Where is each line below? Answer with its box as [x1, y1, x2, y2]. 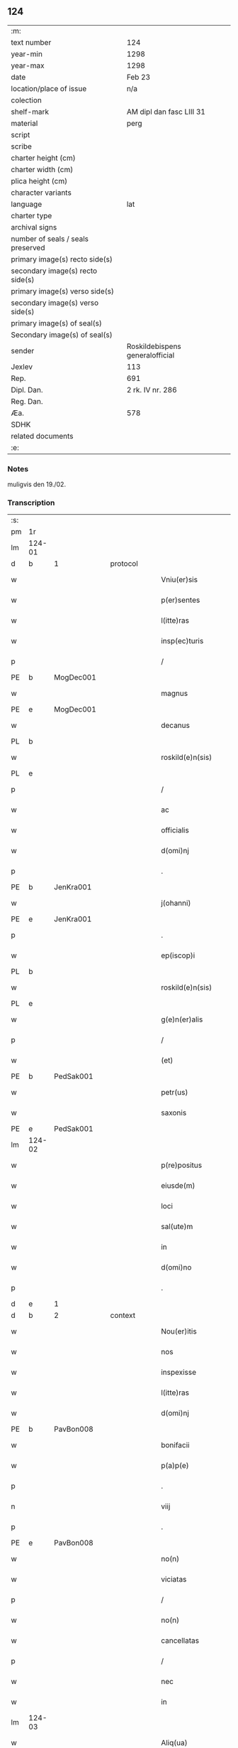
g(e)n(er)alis [160, 1014, 203, 1024]
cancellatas [160, 1636, 200, 1646]
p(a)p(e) [160, 1461, 189, 1471]
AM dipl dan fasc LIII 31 [126, 107, 205, 117]
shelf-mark [11, 107, 50, 117]
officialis [160, 825, 189, 835]
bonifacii [160, 1440, 190, 1450]
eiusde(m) [160, 1181, 195, 1191]
